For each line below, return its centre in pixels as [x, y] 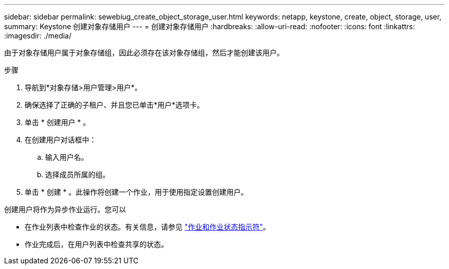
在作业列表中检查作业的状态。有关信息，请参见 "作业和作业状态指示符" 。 [147, 227]
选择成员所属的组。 [77, 174]
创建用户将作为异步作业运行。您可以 [65, 209]
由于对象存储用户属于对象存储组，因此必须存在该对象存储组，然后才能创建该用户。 [144, 53]
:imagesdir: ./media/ [38, 36]
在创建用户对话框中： [60, 140]
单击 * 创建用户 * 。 [57, 122]
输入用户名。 [67, 157]
